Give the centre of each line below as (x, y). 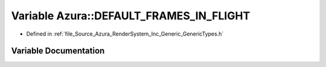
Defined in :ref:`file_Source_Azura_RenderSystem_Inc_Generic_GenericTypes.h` (125, 34)
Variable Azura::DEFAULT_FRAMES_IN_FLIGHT (131, 16)
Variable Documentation (58, 51)
